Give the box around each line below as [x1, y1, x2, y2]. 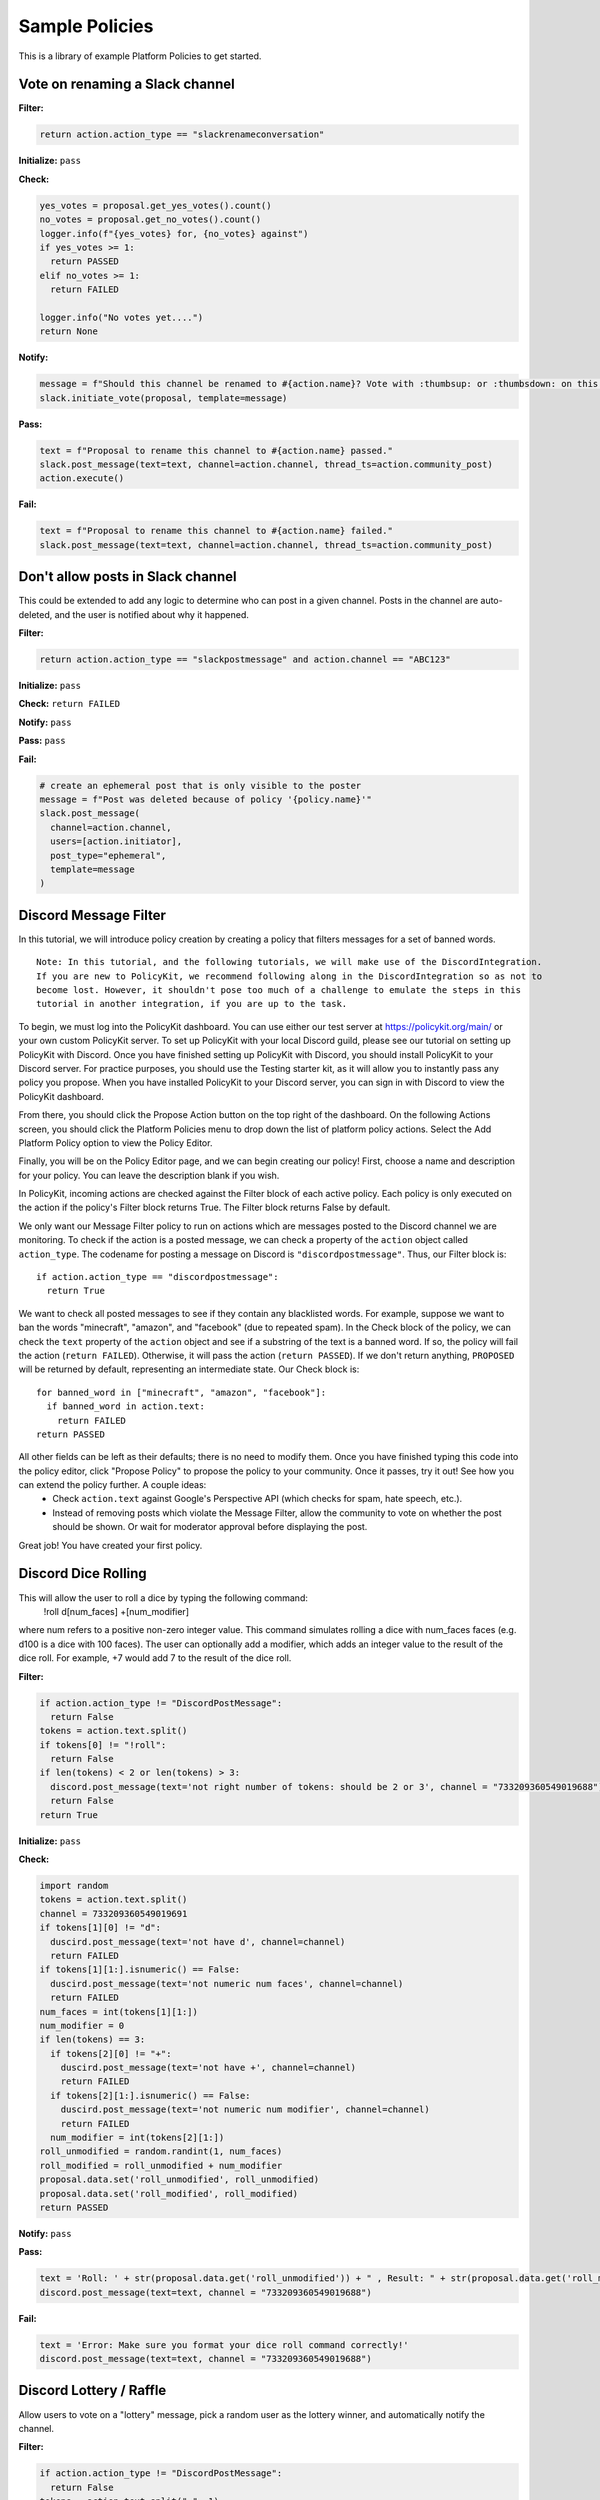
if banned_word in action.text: [46, 1401, 205, 1412]
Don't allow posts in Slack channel [18, 568, 237, 585]
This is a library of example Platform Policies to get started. [18, 50, 262, 62]
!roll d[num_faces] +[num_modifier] [43, 1605, 190, 1617]
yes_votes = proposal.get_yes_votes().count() [39, 200, 272, 211]
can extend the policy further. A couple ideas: [18, 1479, 207, 1491]
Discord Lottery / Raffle [18, 2382, 167, 2399]
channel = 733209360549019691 [39, 1908, 188, 1919]
